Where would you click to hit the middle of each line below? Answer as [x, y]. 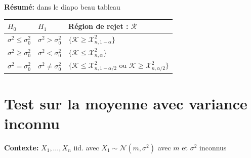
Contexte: [22, 147]
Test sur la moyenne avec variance [126, 103]
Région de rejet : [98, 26]
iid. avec [86, 147]
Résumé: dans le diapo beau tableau [62, 7]
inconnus [213, 147]
